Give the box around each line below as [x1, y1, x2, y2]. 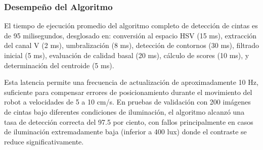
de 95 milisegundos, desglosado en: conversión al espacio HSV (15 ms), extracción [4, 30, 257, 40]
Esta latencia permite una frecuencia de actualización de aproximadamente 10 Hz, [4, 77, 258, 87]
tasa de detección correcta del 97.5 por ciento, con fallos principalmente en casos [4, 116, 253, 127]
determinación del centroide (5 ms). [4, 60, 114, 70]
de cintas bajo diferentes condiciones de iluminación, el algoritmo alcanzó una [4, 106, 245, 117]
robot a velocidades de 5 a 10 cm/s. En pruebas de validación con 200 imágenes [4, 96, 251, 107]
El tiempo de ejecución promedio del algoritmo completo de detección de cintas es [4, 20, 258, 31]
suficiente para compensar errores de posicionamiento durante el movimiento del [4, 86, 252, 97]
